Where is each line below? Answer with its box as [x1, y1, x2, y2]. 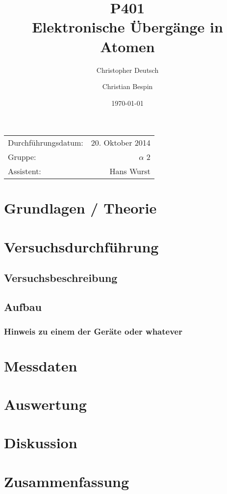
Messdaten [4, 355, 77, 375]
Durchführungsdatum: [8, 137, 83, 149]
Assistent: [8, 165, 41, 177]
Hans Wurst [109, 165, 151, 177]
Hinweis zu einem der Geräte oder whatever [4, 325, 182, 337]
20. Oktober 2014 [91, 137, 151, 149]
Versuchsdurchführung [4, 236, 159, 256]
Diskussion [4, 432, 77, 453]
